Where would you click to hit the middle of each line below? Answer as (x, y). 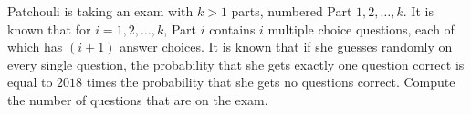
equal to (30, 82)
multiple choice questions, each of (361, 29)
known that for (49, 29)
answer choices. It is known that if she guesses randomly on (286, 47)
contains (232, 29)
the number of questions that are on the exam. (138, 99)
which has (35, 47)
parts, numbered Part (292, 11)
